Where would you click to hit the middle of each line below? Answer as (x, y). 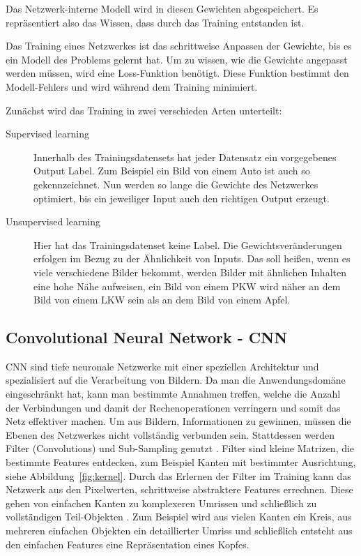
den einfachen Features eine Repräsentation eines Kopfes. (128, 544)
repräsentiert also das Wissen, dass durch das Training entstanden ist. (155, 22)
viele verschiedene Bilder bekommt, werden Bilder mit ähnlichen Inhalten (190, 272)
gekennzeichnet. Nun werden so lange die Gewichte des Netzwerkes (176, 184)
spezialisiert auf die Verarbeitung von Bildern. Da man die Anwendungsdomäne (176, 380)
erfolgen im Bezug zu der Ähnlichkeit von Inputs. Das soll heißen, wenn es (192, 258)
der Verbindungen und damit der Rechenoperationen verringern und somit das (173, 407)
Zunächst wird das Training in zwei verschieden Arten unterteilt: (144, 110)
